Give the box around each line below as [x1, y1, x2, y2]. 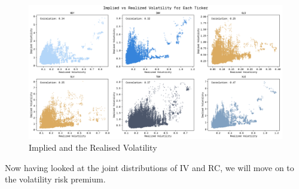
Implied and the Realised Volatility [29, 141, 157, 154]
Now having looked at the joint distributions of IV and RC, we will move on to [5, 161, 294, 173]
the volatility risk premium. [5, 173, 106, 185]
